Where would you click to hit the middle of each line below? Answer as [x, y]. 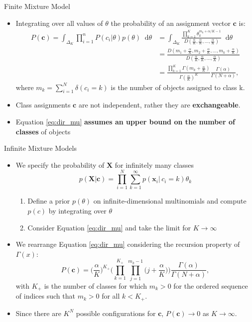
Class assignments [43, 105]
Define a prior [49, 201]
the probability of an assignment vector [171, 23]
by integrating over [77, 211]
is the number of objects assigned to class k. [178, 87]
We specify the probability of [60, 164]
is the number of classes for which [96, 285]
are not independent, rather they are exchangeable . [159, 105]
